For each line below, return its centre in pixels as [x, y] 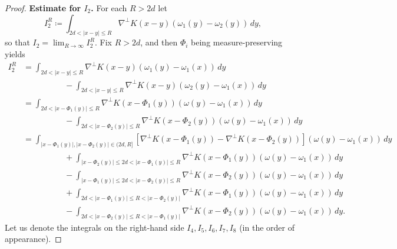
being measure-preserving [237, 42]
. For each [109, 8]
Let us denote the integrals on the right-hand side [95, 227]
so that [17, 42]
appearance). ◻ [33, 239]
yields [15, 54]
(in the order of [267, 227]
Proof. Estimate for [43, 8]
